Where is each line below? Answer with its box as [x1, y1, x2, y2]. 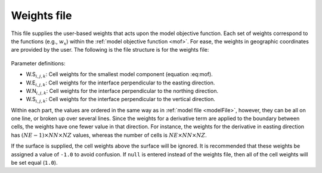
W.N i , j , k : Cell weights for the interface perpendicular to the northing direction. [26, 87, 219, 96]
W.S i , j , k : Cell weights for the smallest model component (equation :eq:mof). [26, 71, 213, 79]
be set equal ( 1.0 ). [11, 159, 58, 166]
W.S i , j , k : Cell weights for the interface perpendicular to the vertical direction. [26, 96, 216, 104]
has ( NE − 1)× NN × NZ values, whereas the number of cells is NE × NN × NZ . [11, 131, 207, 139]
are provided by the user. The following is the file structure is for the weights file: [11, 46, 209, 54]
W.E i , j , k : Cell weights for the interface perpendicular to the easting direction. [26, 79, 215, 87]
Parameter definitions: [11, 59, 66, 67]
